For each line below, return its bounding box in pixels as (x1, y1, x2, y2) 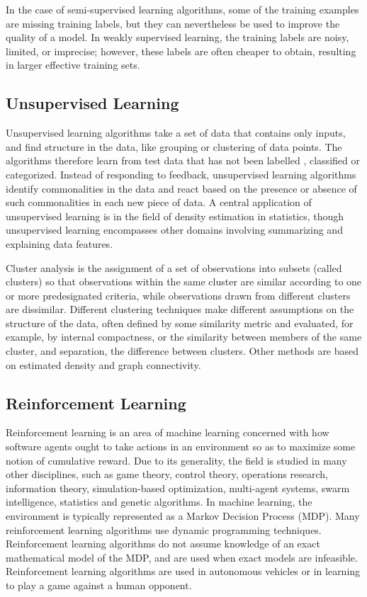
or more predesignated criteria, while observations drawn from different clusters (6, 288, 351, 302)
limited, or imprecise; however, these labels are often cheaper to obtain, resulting (6, 43, 356, 58)
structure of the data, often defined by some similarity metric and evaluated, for (6, 315, 354, 330)
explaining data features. (6, 236, 113, 251)
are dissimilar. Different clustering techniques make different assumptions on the (6, 302, 354, 317)
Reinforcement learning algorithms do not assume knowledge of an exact (6, 536, 320, 551)
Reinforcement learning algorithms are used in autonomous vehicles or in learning (6, 564, 361, 579)
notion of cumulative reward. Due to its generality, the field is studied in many (6, 453, 347, 467)
